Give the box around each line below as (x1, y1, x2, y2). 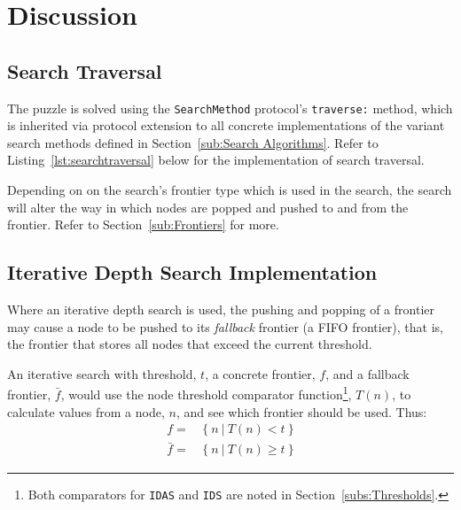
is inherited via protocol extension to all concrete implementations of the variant (7, 116, 445, 135)
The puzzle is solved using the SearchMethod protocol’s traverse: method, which (7, 98, 453, 117)
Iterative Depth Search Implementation (7, 259, 378, 286)
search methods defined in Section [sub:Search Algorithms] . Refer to (7, 133, 379, 151)
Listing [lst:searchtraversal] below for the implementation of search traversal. (7, 151, 425, 169)
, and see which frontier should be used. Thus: (176, 402, 427, 421)
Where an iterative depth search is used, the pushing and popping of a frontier (7, 300, 434, 318)
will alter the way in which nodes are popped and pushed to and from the (7, 197, 409, 216)
